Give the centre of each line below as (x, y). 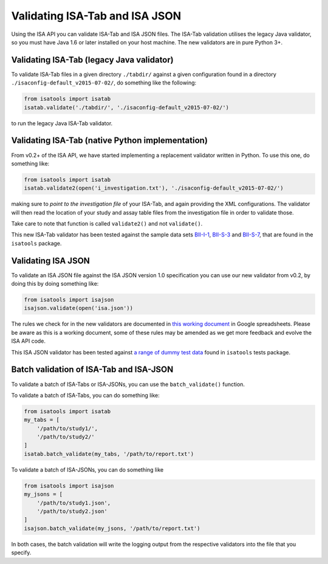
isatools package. (36, 243)
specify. (21, 552)
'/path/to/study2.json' (72, 511)
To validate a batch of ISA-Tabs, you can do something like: (86, 395)
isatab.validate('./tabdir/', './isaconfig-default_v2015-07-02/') (127, 107)
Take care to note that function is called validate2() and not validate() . (107, 224)
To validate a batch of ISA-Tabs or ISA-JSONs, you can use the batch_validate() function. (128, 384)
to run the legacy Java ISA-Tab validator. (62, 123)
